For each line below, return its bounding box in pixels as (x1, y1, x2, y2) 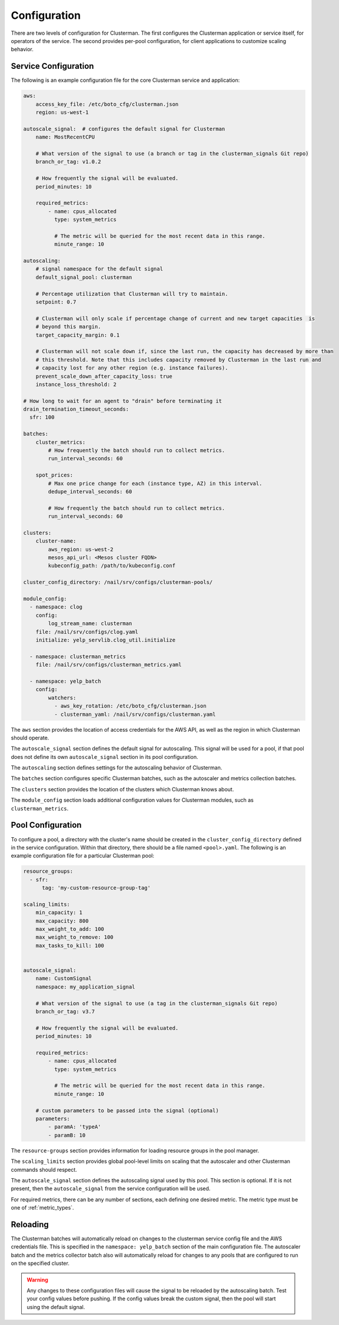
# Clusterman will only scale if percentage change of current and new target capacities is (35, 315, 315, 322)
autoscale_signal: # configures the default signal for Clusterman (23, 125, 225, 132)
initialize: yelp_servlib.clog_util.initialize (35, 637, 176, 643)
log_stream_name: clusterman (48, 620, 132, 627)
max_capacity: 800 (35, 917, 89, 924)
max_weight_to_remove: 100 (35, 934, 114, 941)
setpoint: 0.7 (35, 298, 77, 305)
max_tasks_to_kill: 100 (35, 942, 104, 949)
